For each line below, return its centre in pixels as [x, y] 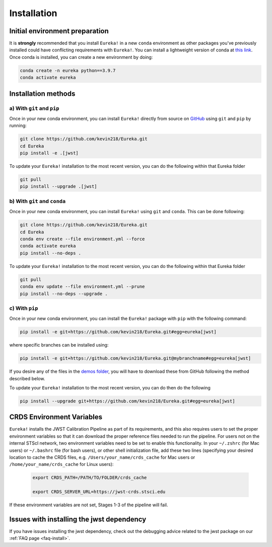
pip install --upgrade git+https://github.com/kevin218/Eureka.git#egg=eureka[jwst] [127, 401]
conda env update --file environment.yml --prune [82, 287]
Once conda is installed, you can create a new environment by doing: [81, 57]
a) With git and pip [34, 108]
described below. [27, 378]
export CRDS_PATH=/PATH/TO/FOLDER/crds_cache [90, 478]
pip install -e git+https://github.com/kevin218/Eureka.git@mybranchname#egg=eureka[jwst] [135, 358]
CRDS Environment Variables [56, 417]
